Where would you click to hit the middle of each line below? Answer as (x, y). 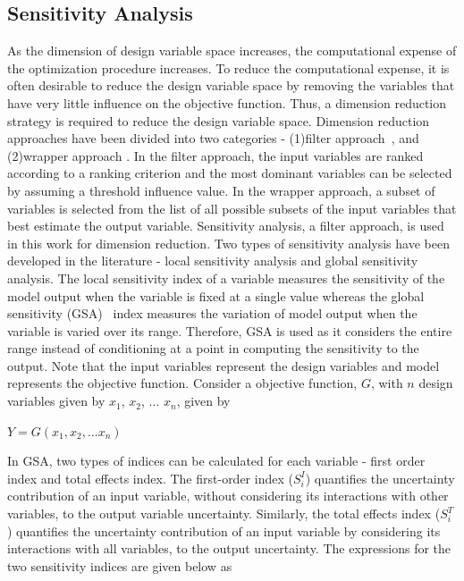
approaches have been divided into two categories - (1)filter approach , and (213, 138)
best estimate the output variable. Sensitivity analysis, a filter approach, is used (226, 226)
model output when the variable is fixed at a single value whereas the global (216, 295)
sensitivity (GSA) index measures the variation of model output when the (212, 313)
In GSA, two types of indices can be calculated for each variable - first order (216, 461)
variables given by (56, 401)
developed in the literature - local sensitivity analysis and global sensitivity (213, 261)
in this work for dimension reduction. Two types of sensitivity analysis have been (228, 243)
